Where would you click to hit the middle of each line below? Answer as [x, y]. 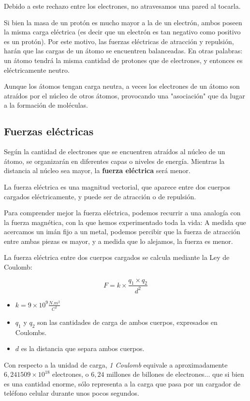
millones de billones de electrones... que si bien [175, 374]
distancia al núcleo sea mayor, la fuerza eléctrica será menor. [97, 170]
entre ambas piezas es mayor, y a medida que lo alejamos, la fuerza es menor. [118, 241]
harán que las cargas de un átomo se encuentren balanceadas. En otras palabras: [123, 51]
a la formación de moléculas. [46, 105]
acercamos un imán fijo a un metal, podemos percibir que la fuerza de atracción [122, 232]
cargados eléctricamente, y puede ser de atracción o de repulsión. [100, 196]
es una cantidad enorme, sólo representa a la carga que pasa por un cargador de [122, 383]
